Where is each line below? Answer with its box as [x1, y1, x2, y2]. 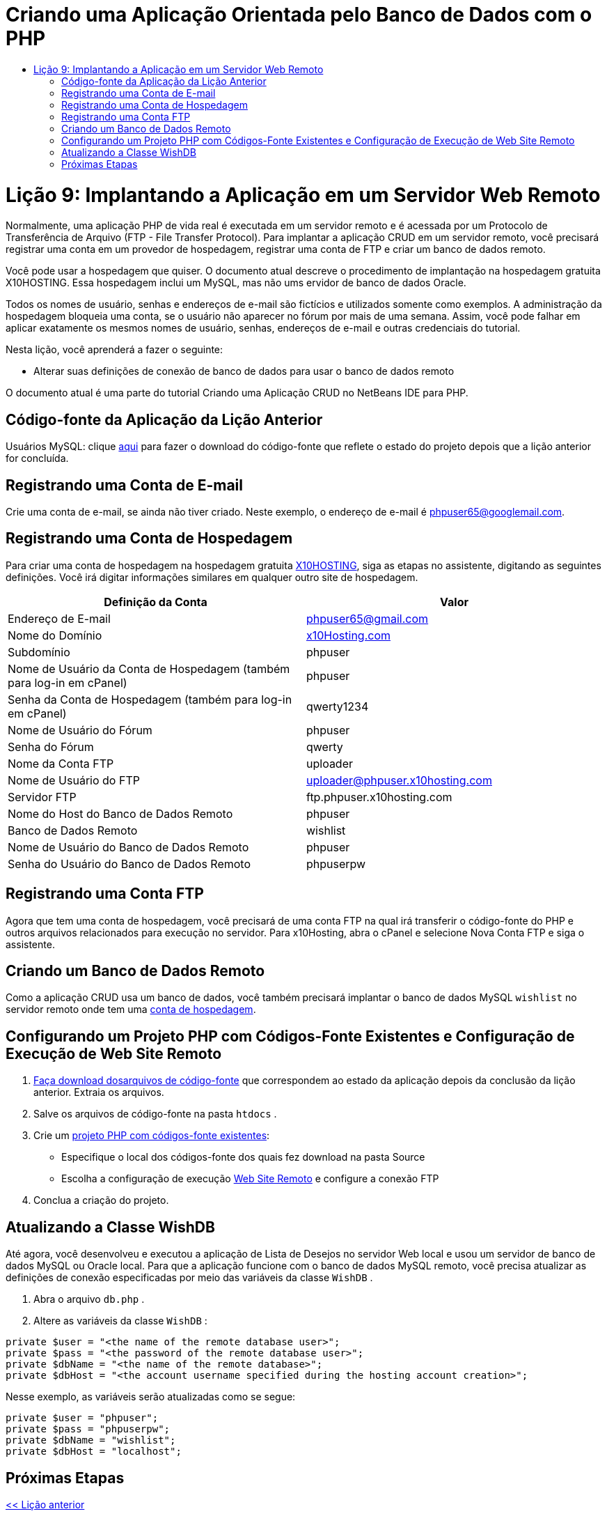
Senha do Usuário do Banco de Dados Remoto [8, 856, 251, 871]
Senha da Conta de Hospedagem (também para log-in [8, 692, 292, 706]
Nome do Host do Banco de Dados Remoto [8, 806, 233, 821]
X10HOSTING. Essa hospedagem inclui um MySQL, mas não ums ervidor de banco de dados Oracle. [6, 277, 466, 289]
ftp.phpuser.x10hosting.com [306, 789, 452, 804]
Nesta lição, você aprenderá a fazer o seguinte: [6, 343, 223, 356]
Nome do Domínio [8, 628, 102, 642]
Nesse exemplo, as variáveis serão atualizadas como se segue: [6, 1391, 296, 1403]
